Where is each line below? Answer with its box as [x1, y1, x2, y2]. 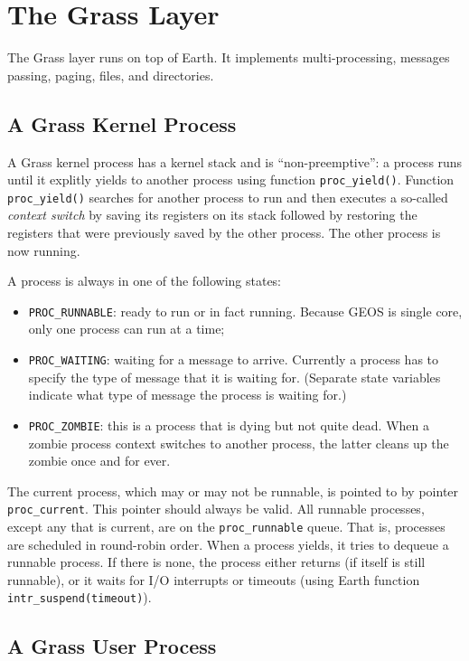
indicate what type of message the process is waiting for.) [28, 385, 347, 404]
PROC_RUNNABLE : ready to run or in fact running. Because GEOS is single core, [28, 301, 463, 320]
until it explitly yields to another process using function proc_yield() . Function [7, 170, 455, 189]
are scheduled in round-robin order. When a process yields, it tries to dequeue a [7, 534, 449, 553]
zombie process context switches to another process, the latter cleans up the [28, 433, 449, 452]
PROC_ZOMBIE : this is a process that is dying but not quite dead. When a [28, 415, 429, 434]
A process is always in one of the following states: [7, 271, 282, 290]
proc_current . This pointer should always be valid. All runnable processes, [7, 499, 425, 518]
